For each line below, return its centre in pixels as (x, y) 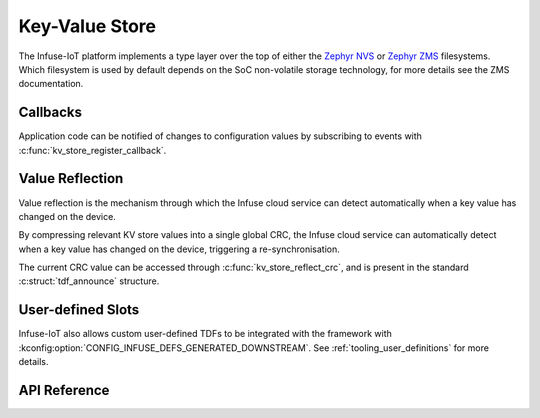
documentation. (51, 84)
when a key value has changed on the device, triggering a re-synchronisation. (179, 249)
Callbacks (50, 112)
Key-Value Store (87, 26)
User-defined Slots (79, 310)
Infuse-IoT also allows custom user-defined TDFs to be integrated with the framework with (205, 334)
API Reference (64, 390)
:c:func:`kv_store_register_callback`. (92, 150)
